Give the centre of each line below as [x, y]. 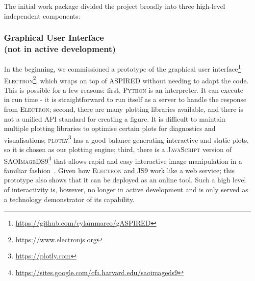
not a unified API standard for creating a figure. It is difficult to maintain [115, 118]
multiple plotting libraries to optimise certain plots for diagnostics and [110, 128]
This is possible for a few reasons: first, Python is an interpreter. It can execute [124, 89]
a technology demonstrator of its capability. [69, 199]
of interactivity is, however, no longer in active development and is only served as [126, 190]
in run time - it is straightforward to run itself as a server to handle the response [125, 99]
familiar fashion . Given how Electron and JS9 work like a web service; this [119, 170]
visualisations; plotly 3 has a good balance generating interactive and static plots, [127, 139]
